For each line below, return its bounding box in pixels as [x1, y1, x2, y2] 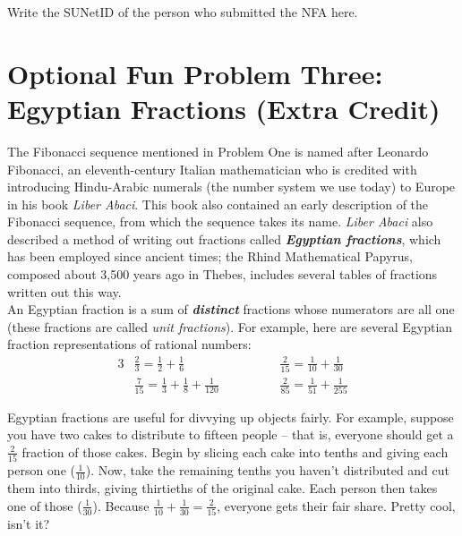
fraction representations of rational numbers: [7, 335, 252, 353]
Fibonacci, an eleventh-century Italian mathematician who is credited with [7, 159, 417, 178]
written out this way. [7, 282, 122, 301]
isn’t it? [7, 514, 50, 532]
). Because [92, 496, 150, 515]
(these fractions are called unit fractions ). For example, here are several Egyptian [7, 317, 453, 336]
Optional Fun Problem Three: [7, 55, 383, 91]
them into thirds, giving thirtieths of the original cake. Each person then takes [7, 479, 438, 498]
